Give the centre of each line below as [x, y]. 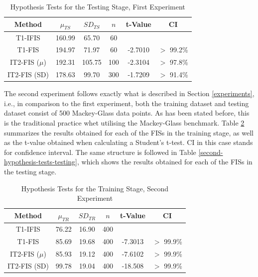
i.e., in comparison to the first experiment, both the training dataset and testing [127, 103]
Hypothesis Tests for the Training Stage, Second [95, 188]
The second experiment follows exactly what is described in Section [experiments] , [129, 93]
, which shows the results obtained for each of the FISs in [165, 162]
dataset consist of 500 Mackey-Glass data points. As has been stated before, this [127, 113]
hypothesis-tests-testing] [41, 162]
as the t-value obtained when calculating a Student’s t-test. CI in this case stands [129, 142]
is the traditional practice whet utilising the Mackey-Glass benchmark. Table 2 [124, 123]
